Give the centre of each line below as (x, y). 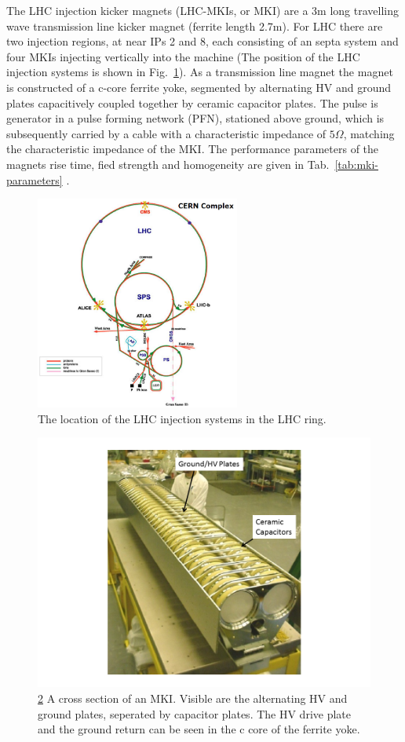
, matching (369, 133)
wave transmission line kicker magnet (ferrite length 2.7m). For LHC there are (195, 26)
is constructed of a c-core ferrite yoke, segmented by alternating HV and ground (199, 87)
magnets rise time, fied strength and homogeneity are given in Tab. (168, 164)
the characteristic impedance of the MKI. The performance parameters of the (193, 149)
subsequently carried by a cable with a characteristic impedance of (166, 133)
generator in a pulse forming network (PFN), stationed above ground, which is (195, 118)
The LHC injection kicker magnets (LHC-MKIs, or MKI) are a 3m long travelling (202, 10)
